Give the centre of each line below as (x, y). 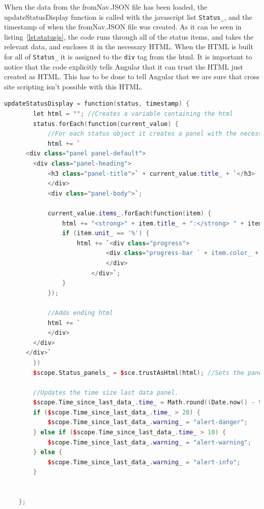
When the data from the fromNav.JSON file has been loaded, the (106, 7)
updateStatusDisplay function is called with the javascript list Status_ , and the (128, 17)
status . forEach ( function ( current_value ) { (106, 124)
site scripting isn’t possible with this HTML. (73, 86)
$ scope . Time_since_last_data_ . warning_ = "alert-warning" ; (149, 442)
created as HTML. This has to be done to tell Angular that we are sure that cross (132, 76)
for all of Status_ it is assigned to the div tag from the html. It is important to (128, 57)
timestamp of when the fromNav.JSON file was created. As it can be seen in (123, 27)
